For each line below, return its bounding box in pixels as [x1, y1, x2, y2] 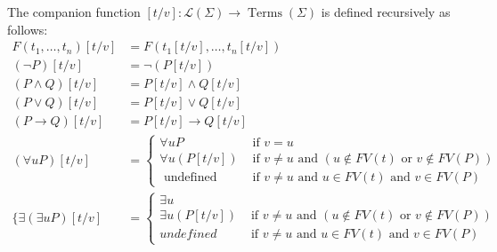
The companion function [7, 3, 141, 20]
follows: [7, 20, 48, 38]
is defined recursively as [321, 3, 451, 20]
